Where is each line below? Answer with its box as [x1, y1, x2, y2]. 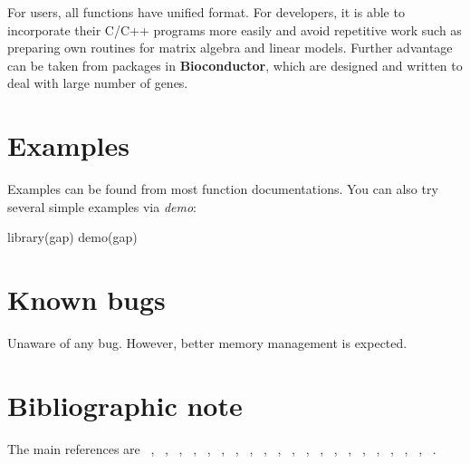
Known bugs [7, 281, 166, 318]
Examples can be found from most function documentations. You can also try [7, 179, 438, 198]
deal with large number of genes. [7, 73, 188, 92]
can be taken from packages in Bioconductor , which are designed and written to [7, 55, 463, 74]
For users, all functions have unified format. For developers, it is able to [7, 3, 405, 21]
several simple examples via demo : [7, 197, 197, 216]
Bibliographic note [7, 386, 243, 423]
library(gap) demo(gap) [7, 227, 138, 246]
